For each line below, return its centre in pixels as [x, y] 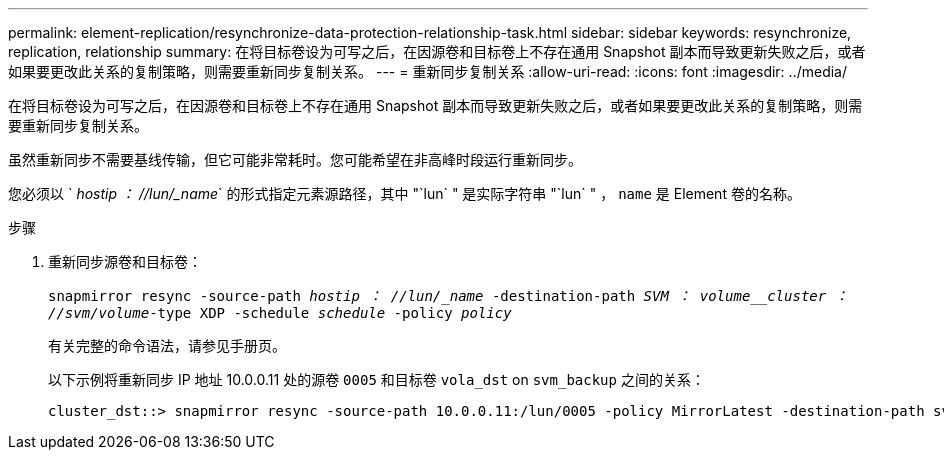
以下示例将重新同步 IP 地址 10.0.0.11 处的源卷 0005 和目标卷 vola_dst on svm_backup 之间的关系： [376, 379]
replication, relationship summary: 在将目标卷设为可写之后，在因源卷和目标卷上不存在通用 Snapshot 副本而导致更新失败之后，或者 [437, 51]
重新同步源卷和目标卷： [125, 261]
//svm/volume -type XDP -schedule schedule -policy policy [280, 313]
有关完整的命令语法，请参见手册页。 [167, 345]
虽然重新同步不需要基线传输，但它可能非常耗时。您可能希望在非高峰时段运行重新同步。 [295, 159]
